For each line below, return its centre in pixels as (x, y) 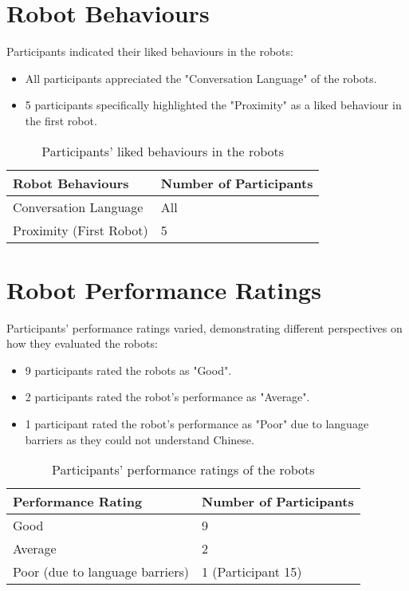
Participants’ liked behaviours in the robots (163, 151)
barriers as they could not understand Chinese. (140, 439)
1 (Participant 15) (252, 572)
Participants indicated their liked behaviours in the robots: (150, 51)
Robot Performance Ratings (164, 289)
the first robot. (61, 120)
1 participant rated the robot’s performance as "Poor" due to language (197, 424)
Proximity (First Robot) (81, 230)
